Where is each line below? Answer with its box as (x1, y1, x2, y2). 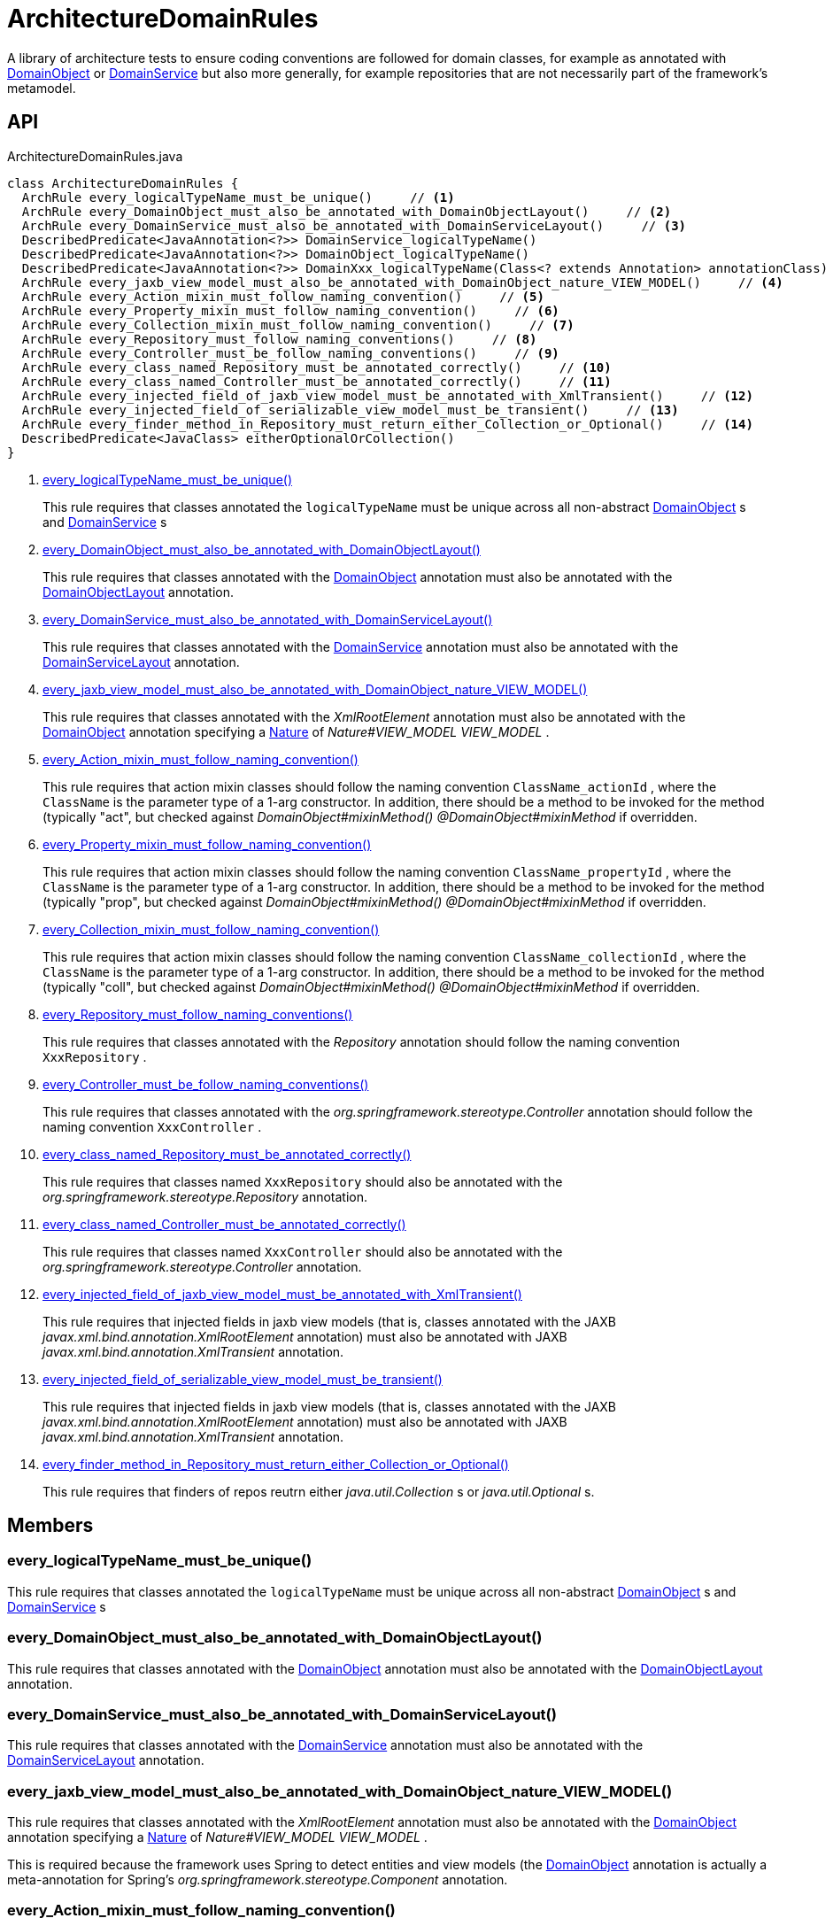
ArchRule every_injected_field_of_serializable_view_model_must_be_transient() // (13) (21, 402, 679, 417)
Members (7, 1514, 94, 1537)
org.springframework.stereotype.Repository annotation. (42, 1188, 368, 1204)
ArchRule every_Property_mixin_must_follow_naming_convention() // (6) (21, 303, 559, 318)
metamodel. (7, 80, 76, 96)
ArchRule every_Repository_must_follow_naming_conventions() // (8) (21, 331, 537, 346)
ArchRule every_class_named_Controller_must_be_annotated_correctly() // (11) (21, 374, 612, 389)
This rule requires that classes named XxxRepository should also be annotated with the (42, 1173, 563, 1189)
